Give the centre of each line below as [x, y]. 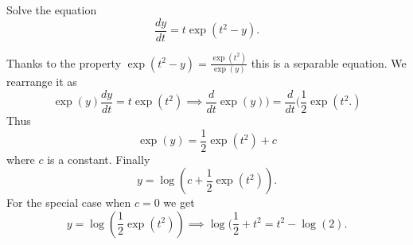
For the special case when [69, 202]
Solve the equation [52, 10]
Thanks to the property [64, 62]
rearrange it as [42, 82]
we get [179, 202]
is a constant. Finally [99, 159]
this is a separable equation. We [329, 62]
